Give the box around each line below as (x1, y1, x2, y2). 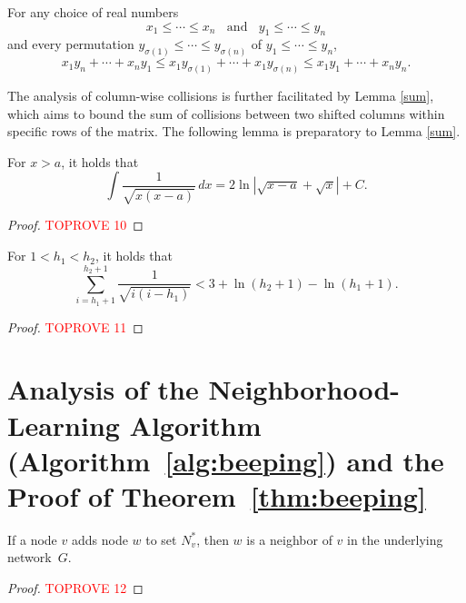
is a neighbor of (246, 529, 332, 549)
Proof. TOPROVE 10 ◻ (7, 215, 144, 234)
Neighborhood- (208, 371, 401, 408)
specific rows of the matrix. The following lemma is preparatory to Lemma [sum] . (7, 122, 461, 141)
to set (145, 529, 177, 549)
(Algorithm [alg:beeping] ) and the (7, 441, 444, 479)
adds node (71, 529, 128, 549)
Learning (7, 406, 120, 443)
